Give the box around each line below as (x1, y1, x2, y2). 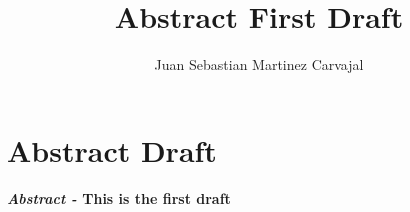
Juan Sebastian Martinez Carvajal (154, 54, 364, 75)
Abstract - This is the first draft (7, 187, 231, 208)
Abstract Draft (7, 129, 217, 170)
